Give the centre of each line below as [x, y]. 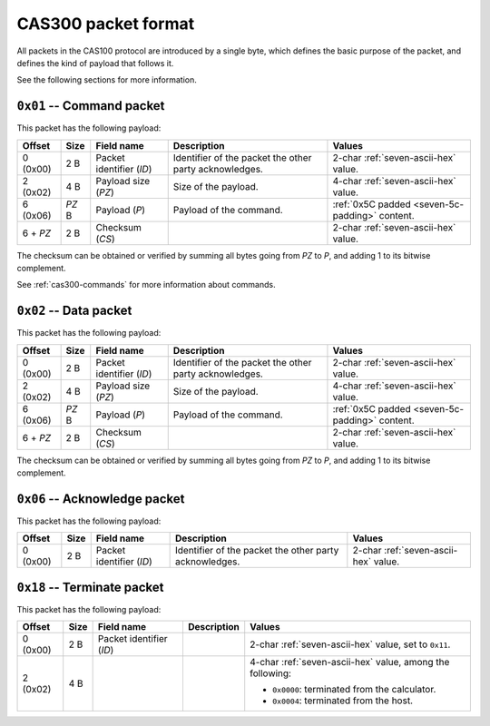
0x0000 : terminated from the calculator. [354, 690]
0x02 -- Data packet [74, 311]
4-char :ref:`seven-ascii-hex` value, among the [350, 662]
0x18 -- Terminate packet [90, 587]
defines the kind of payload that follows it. [95, 63]
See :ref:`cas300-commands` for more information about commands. [146, 285]
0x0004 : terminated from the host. [343, 701]
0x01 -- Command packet [91, 106]
